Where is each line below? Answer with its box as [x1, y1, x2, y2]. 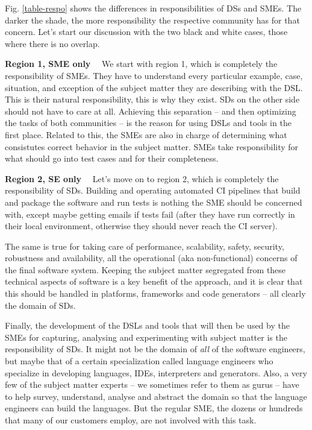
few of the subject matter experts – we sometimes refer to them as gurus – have [5, 378, 299, 391]
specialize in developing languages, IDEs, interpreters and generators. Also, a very [5, 366, 307, 379]
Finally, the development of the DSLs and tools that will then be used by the [5, 319, 290, 332]
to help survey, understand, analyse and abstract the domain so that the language [5, 390, 307, 402]
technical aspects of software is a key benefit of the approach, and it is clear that [5, 275, 303, 288]
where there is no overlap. [5, 37, 100, 49]
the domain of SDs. [5, 299, 76, 311]
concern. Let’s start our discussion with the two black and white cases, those [5, 25, 288, 38]
